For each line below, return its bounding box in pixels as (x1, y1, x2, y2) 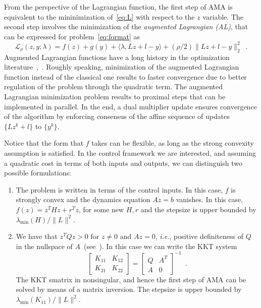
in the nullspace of (16, 240, 73, 251)
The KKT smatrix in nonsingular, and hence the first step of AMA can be (16, 274, 246, 284)
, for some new (78, 204, 124, 214)
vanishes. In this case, (176, 194, 243, 205)
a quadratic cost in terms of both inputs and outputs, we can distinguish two (4, 157, 242, 168)
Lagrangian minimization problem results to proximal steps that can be (4, 91, 226, 102)
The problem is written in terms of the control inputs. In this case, (16, 184, 223, 195)
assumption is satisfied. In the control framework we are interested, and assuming (4, 148, 256, 158)
